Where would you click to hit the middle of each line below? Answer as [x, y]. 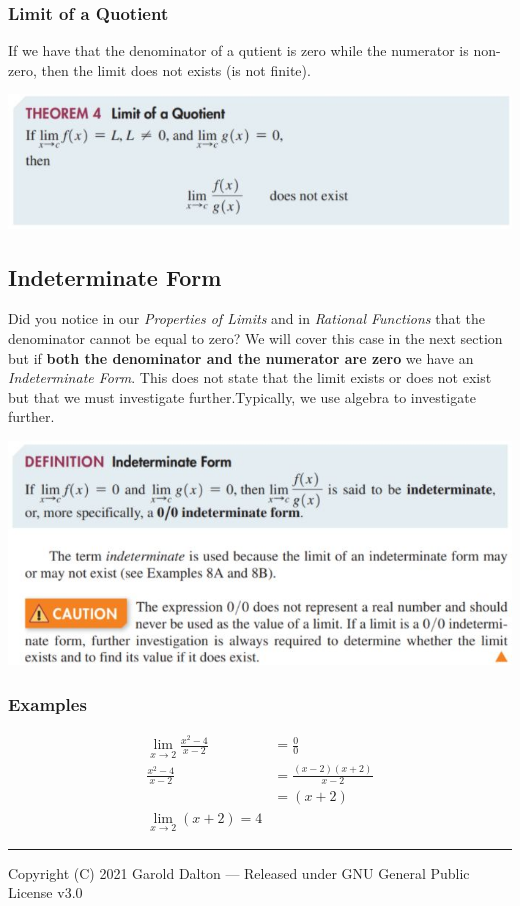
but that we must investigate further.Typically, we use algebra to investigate [242, 396]
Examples [47, 703]
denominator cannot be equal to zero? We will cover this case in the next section [255, 338]
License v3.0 [45, 892]
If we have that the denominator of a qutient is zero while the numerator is [238, 50]
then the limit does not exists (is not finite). [176, 69]
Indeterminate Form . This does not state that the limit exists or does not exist [250, 377]
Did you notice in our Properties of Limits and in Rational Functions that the [247, 318]
